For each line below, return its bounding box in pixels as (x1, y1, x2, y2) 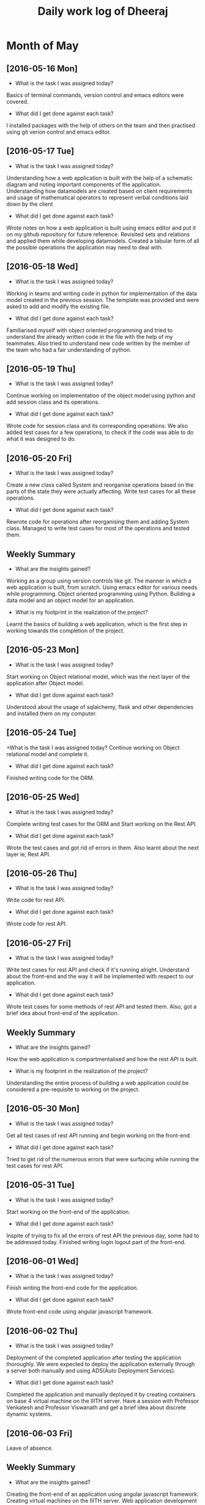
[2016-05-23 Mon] (6, 644, 80, 655)
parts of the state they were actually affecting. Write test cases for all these (6, 488, 196, 495)
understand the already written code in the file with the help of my (6, 333, 173, 340)
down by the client (6, 200, 53, 207)
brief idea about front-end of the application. (6, 1010, 119, 1017)
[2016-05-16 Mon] (6, 63, 78, 74)
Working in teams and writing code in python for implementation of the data (6, 290, 198, 297)
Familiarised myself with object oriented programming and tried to (6, 327, 173, 334)
